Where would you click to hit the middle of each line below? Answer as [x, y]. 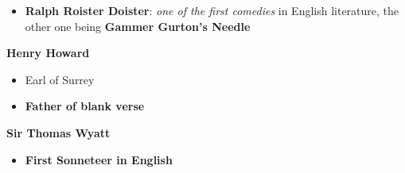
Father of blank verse [85, 106]
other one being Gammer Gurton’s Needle [138, 26]
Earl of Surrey [60, 79]
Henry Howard [48, 53]
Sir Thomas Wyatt [58, 132]
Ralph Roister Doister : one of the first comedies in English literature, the [212, 10]
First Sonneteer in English [99, 159]
